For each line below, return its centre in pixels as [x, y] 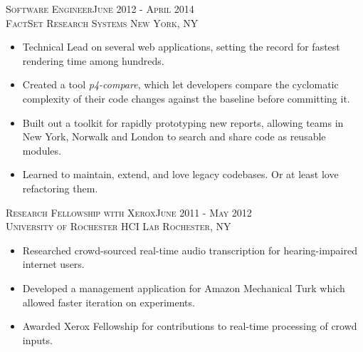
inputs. [37, 340]
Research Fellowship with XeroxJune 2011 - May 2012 [129, 212]
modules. [42, 150]
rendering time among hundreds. [93, 60]
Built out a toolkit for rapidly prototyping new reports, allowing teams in [183, 122]
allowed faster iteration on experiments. [109, 302]
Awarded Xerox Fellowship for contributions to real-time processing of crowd [190, 326]
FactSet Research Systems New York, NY [102, 22]
